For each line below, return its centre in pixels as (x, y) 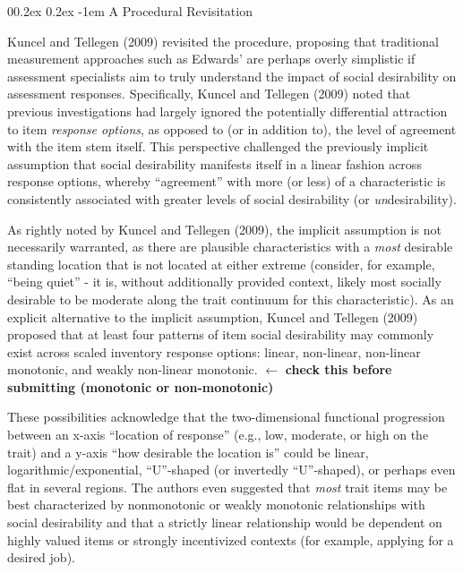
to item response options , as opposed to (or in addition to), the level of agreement (232, 128)
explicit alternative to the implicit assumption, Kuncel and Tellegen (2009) (213, 316)
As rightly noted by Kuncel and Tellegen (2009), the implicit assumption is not (224, 229)
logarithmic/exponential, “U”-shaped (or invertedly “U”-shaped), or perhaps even (231, 470)
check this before (339, 369)
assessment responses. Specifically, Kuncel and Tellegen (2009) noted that (209, 94)
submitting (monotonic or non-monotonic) (141, 386)
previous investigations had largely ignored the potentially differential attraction (227, 111)
